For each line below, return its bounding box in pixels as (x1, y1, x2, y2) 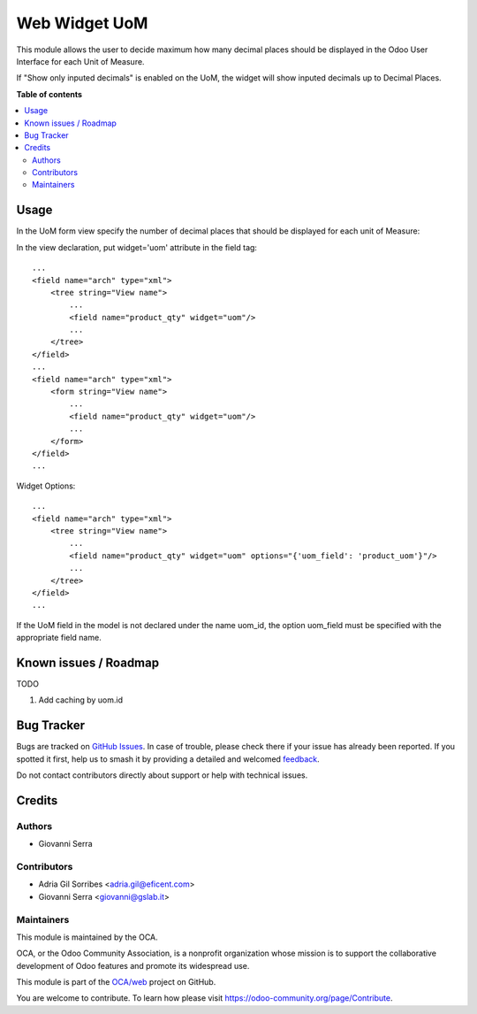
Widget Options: (16, 480, 76, 491)
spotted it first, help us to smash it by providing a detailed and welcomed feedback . (16, 753, 320, 764)
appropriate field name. (16, 633, 102, 643)
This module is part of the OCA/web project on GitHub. (16, 977, 216, 987)
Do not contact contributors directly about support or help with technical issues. (16, 770, 308, 780)
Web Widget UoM (16, 13, 148, 33)
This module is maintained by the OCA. (16, 932, 158, 942)
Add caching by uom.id (38, 695, 124, 705)
